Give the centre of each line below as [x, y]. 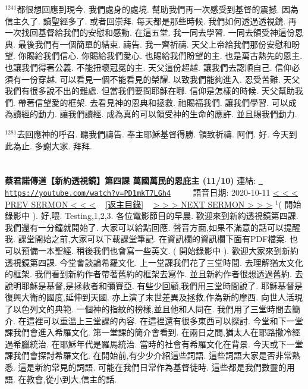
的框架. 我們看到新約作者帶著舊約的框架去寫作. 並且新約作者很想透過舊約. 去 [154, 274]
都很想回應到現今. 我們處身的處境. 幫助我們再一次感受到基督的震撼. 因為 [158, 9]
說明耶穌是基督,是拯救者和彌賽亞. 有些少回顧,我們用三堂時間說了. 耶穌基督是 [154, 285]
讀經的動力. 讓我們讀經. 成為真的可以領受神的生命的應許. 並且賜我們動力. [155, 114]
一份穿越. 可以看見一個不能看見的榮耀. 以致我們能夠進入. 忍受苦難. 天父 [161, 79]
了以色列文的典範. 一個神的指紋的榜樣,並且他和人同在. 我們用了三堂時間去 [148, 308]
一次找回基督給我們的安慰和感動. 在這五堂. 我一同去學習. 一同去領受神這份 [150, 32]
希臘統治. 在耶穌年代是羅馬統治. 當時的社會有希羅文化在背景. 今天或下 [150, 343]
